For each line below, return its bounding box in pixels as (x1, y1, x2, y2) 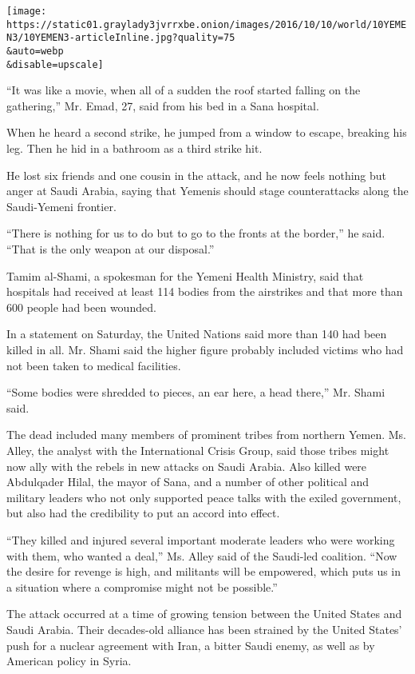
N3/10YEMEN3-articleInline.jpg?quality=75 (6, 32, 235, 44)
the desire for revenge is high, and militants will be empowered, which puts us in (6, 563, 401, 580)
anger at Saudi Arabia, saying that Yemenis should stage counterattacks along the (6, 182, 409, 199)
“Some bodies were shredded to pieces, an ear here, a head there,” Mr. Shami (6, 384, 385, 401)
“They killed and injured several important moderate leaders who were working (6, 531, 395, 548)
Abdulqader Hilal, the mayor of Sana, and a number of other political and (6, 473, 370, 490)
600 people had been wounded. (6, 298, 156, 315)
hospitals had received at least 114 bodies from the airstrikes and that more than (6, 283, 403, 300)
